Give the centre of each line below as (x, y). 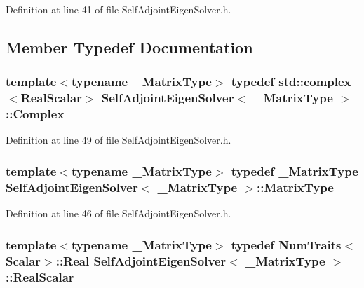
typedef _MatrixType (295, 171)
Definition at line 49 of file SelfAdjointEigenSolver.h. (119, 140)
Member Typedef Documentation (129, 47)
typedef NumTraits (286, 244)
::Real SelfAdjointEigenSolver (141, 260)
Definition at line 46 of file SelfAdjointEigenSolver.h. (119, 213)
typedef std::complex (291, 82)
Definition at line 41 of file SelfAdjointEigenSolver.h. (119, 9)
